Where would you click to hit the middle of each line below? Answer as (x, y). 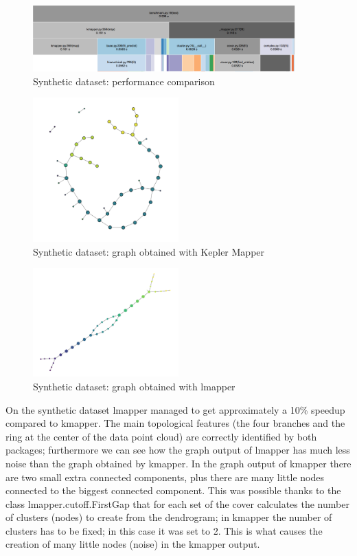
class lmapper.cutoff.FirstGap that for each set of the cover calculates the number (177, 503)
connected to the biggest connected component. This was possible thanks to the (173, 490)
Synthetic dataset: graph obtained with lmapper (134, 386)
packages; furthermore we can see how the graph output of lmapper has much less (178, 450)
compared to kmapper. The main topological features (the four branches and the (175, 423)
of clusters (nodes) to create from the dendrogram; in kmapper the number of (169, 517)
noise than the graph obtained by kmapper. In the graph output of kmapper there (178, 463)
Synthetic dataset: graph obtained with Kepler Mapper (149, 251)
